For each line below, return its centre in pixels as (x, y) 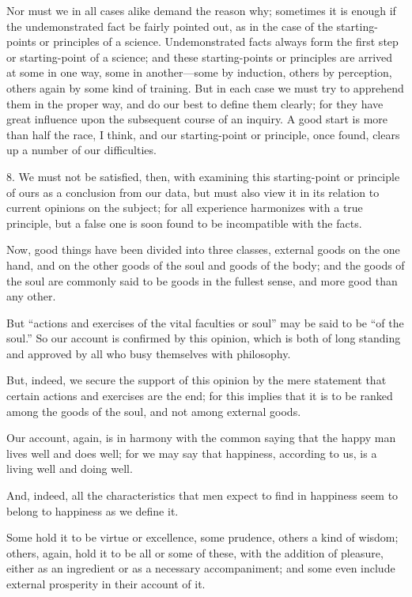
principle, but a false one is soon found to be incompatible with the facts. (184, 223)
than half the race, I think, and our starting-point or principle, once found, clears (203, 134)
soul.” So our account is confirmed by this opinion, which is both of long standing (204, 338)
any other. (31, 296)
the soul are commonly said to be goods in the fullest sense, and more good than (202, 280)
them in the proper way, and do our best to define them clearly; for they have (195, 103)
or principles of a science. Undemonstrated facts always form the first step (219, 42)
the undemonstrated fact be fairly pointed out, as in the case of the (170, 26)
